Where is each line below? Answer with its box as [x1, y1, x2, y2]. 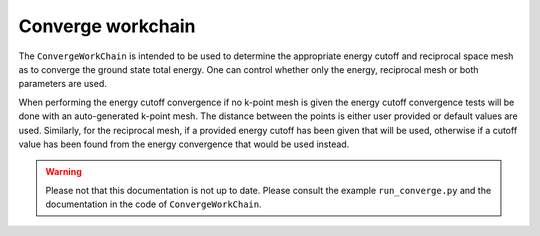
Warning [45, 166, 82, 178]
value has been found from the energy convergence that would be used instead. [18, 138, 350, 150]
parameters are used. [18, 78, 107, 90]
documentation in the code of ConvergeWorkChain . [45, 198, 262, 210]
